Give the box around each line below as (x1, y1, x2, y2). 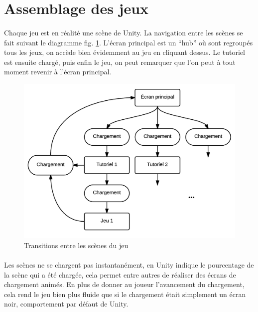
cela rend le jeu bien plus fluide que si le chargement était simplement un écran (4, 289, 246, 299)
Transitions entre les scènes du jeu (24, 240, 129, 250)
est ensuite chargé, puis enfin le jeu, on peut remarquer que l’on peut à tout (4, 56, 236, 67)
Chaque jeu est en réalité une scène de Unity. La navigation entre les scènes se (4, 27, 243, 37)
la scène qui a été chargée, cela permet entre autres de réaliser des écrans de (4, 269, 236, 280)
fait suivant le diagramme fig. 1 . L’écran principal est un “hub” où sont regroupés (4, 37, 253, 47)
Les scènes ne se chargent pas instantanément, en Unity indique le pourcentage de (4, 260, 254, 270)
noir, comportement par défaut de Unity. (4, 299, 129, 309)
